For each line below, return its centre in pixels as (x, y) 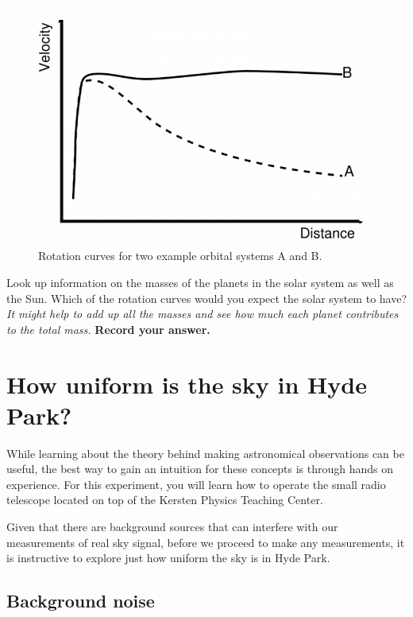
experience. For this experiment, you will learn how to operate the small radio (196, 484)
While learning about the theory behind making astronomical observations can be (205, 453)
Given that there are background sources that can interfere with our (172, 527)
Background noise (81, 601)
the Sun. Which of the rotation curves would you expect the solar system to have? (207, 298)
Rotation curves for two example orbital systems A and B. (180, 256)
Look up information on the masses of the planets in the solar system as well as (200, 283)
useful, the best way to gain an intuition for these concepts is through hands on (200, 469)
